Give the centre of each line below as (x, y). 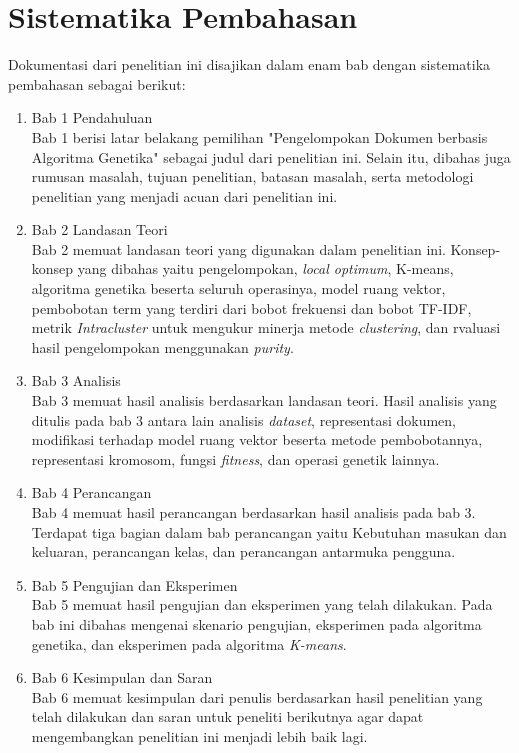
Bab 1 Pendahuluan (92, 117)
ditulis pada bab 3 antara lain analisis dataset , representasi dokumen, (244, 419)
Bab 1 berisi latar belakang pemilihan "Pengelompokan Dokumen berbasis (259, 136)
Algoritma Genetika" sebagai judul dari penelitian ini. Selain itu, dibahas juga (271, 156)
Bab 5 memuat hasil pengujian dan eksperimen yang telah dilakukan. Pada (262, 604)
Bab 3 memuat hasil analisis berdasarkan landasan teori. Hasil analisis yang (264, 400)
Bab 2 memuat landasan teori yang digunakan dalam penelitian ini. (238, 248)
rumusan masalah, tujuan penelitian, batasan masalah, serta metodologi (252, 176)
